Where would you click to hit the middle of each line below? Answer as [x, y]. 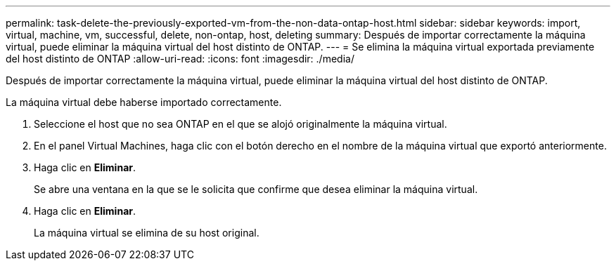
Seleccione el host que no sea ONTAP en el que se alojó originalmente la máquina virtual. [240, 124]
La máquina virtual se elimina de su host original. [147, 233]
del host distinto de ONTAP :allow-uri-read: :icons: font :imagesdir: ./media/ [180, 59]
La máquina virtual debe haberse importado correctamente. [144, 102]
